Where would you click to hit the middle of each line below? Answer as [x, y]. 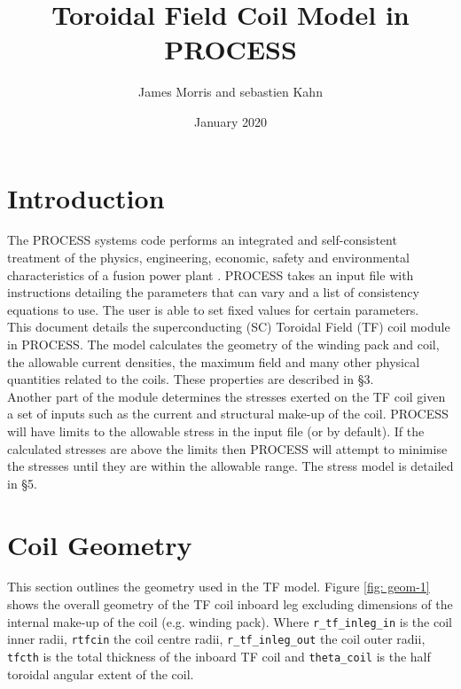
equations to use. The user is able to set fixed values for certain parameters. [213, 309]
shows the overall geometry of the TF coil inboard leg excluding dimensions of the [230, 604]
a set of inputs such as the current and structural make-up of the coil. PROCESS [228, 414]
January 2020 [230, 121]
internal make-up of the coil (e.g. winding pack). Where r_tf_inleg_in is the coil [230, 621]
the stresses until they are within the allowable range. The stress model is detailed [230, 466]
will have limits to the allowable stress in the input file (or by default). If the [216, 431]
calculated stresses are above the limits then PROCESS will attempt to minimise [227, 448]
